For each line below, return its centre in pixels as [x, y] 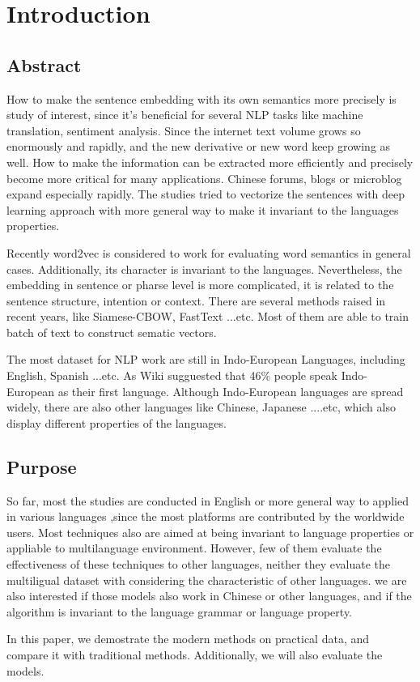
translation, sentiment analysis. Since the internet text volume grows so [184, 130]
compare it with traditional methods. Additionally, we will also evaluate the [195, 654]
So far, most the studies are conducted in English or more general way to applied [208, 500]
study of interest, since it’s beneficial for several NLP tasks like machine [185, 115]
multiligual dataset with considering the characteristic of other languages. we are [207, 580]
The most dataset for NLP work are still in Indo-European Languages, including [206, 359]
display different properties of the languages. [117, 422]
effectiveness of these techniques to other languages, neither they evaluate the [199, 564]
